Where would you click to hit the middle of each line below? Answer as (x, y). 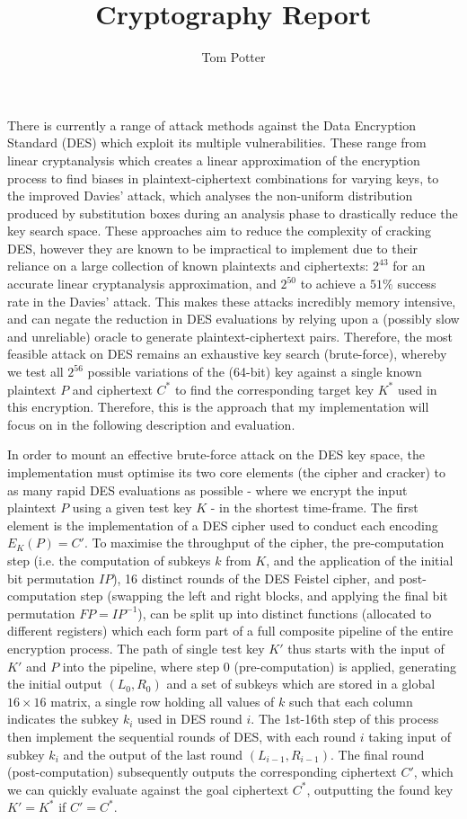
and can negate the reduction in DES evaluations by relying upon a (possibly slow (233, 319)
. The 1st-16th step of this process (345, 719)
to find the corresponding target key (274, 389)
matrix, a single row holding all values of (163, 701)
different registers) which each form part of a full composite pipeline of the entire (230, 631)
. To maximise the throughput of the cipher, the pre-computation (264, 543)
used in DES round (190, 719)
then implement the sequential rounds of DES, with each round (181, 736)
